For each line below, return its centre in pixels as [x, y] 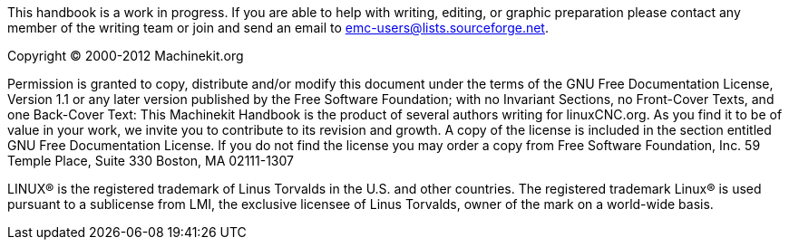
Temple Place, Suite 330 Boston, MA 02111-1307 [151, 161]
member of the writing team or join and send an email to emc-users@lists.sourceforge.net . [278, 28]
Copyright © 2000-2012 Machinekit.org [126, 56]
